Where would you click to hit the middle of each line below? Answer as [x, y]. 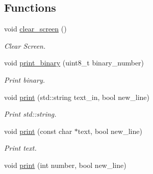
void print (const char [38, 131]
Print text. [20, 148]
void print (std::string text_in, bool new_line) [77, 97]
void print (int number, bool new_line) [65, 165]
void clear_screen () [35, 29]
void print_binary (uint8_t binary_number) [74, 63]
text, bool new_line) [110, 131]
